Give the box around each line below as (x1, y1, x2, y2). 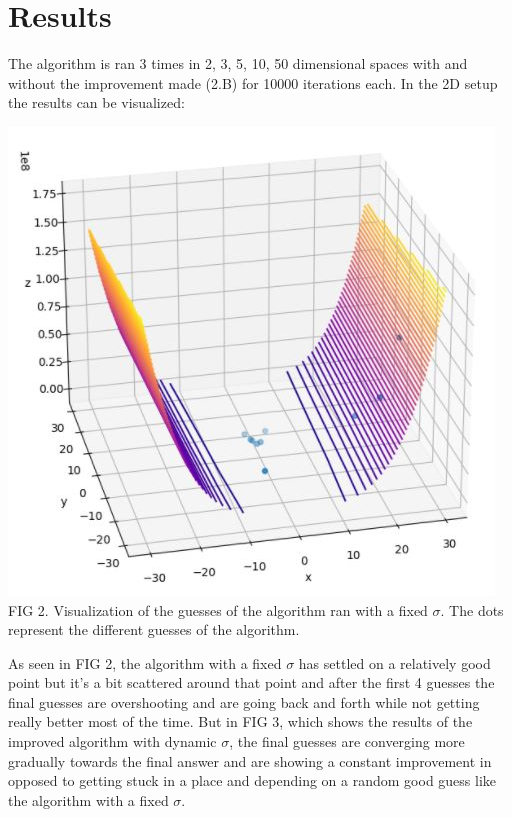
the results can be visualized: (8, 92, 185, 113)
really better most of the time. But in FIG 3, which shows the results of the (8, 711, 473, 732)
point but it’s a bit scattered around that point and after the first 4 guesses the (8, 672, 495, 693)
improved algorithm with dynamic (8, 731, 217, 752)
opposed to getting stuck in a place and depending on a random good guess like (8, 770, 497, 791)
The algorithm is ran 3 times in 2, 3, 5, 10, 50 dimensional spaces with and (8, 53, 468, 74)
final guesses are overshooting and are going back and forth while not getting (8, 691, 480, 712)
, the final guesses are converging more (229, 731, 465, 752)
